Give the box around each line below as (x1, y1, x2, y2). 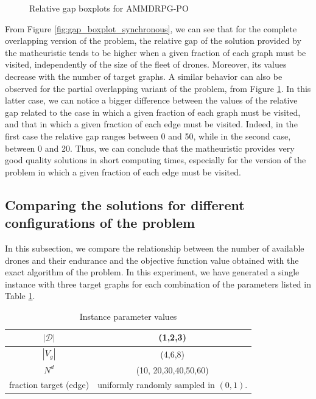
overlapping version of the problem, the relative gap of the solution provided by (5, 34, 301, 47)
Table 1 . (5, 289, 35, 302)
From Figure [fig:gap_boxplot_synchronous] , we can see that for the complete (5, 22, 297, 35)
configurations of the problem (5, 213, 195, 232)
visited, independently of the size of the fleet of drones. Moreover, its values (5, 58, 287, 71)
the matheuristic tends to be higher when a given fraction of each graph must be (5, 46, 306, 58)
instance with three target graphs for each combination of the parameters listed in (5, 277, 311, 290)
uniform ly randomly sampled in (97, 378, 215, 391)
